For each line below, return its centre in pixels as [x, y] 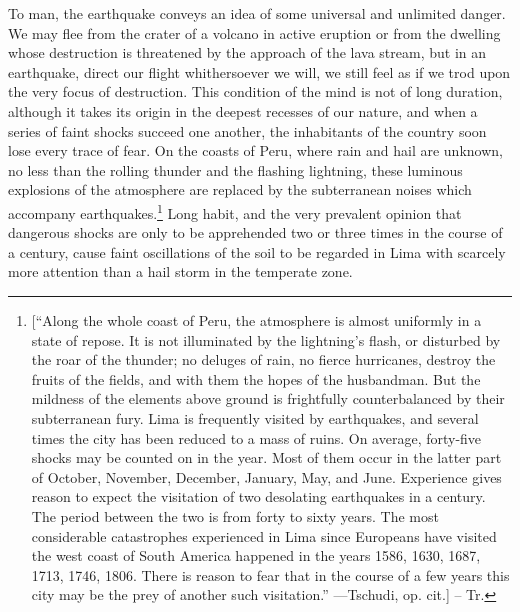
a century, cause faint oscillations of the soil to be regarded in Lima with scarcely [257, 251]
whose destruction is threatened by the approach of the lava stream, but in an [247, 52]
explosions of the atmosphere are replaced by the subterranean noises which [240, 189]
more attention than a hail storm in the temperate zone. [180, 271]
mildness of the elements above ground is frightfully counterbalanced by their [268, 398]
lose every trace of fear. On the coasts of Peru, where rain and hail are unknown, [255, 150]
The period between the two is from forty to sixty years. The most [235, 515]
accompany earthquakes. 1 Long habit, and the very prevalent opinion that [235, 211]
